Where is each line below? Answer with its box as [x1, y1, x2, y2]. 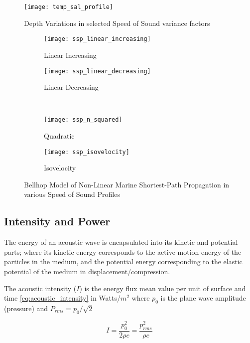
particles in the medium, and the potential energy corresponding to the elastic [4, 256, 243, 267]
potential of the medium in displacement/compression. [4, 266, 170, 277]
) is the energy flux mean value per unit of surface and [79, 283, 246, 293]
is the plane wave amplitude [160, 293, 246, 303]
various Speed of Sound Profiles [24, 189, 120, 199]
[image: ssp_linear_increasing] [44, 35, 151, 43]
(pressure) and [4, 303, 48, 313]
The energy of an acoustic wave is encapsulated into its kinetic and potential [4, 237, 238, 247]
